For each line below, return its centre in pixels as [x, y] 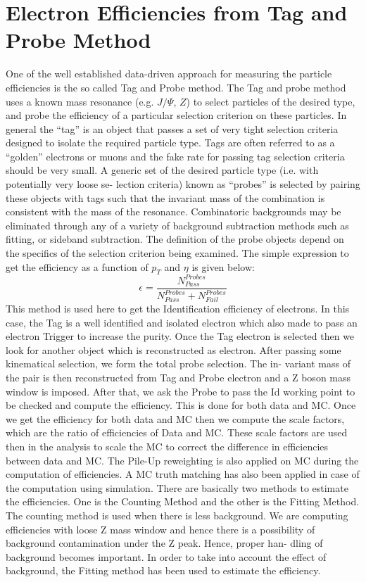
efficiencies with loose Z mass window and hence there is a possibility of [160, 529]
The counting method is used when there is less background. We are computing [177, 515]
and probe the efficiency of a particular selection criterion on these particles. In [176, 115]
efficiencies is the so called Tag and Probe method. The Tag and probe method [176, 87]
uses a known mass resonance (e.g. [80, 101]
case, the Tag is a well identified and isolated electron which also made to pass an [182, 322]
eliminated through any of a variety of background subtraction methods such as [177, 225]
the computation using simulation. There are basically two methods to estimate [177, 487]
